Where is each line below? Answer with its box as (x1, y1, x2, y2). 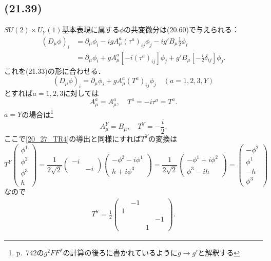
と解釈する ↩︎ (198, 247, 240, 257)
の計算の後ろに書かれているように (63, 247, 178, 257)
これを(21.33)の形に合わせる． (4, 65, 105, 76)
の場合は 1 (22, 107, 54, 119)
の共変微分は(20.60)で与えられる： (124, 24, 239, 35)
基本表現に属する (62, 24, 120, 35)
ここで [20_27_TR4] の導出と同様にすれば (4, 133, 141, 144)
